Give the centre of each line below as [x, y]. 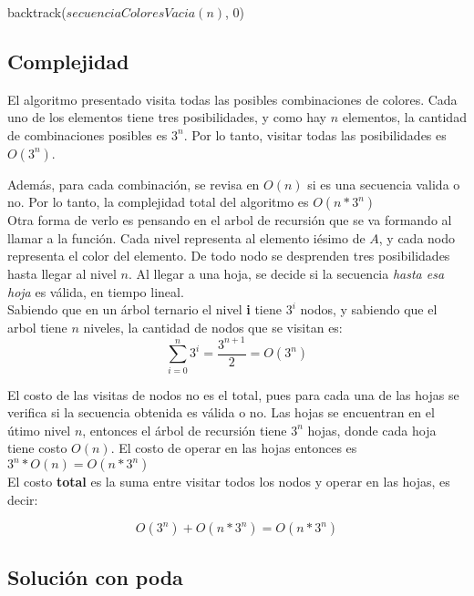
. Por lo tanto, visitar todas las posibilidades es [315, 134]
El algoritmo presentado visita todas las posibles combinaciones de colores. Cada [232, 99]
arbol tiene [37, 327]
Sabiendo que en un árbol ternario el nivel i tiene [144, 309]
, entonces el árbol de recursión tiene [185, 430]
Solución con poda [95, 576]
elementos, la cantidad [404, 117]
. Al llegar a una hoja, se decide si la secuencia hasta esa [286, 273]
